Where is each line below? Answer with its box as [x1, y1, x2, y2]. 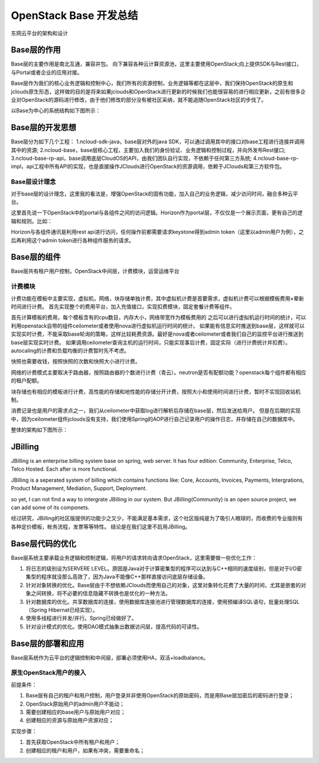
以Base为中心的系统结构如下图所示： [11, 107, 101, 114]
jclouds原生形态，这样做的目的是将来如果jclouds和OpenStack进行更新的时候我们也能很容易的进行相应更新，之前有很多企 [11, 88, 306, 95]
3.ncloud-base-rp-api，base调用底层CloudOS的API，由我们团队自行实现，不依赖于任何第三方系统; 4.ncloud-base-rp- [11, 154, 299, 162]
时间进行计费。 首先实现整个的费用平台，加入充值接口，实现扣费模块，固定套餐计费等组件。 [11, 303, 235, 310]
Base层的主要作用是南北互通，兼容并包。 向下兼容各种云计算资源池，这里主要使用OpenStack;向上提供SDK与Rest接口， [11, 60, 302, 67]
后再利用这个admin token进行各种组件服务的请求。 [11, 237, 134, 244]
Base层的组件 [11, 252, 61, 262]
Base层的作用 [11, 45, 61, 55]
